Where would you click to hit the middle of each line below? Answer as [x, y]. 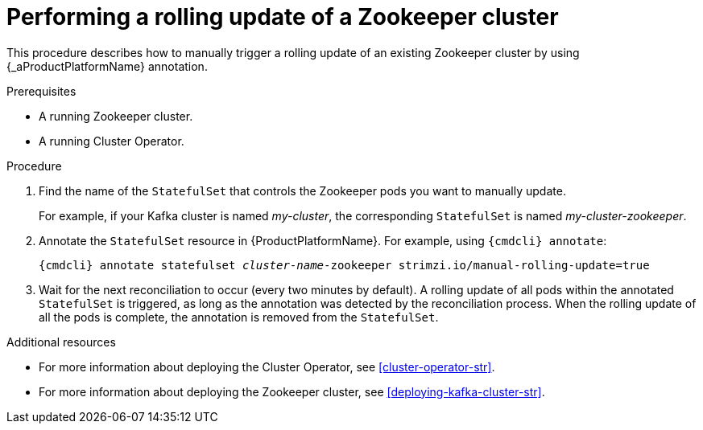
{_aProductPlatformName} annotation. [107, 66]
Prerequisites [41, 91]
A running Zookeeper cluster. [116, 116]
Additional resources [61, 342]
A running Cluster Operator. [112, 141]
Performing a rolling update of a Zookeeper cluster [283, 17]
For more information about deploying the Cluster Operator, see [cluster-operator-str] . [267, 367]
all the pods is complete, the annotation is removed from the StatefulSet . [239, 317]
